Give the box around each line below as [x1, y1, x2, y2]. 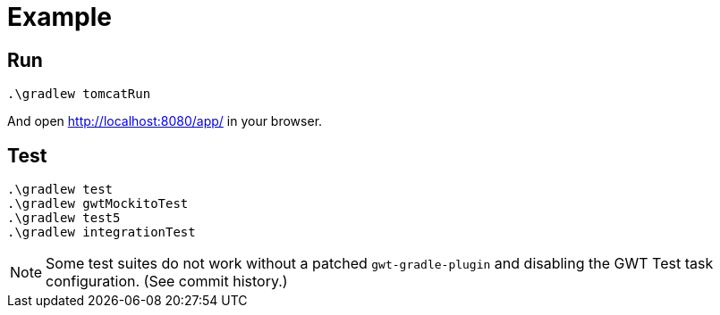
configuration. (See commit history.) [46, 272, 288, 291]
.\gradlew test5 [7, 211, 121, 226]
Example [7, 2, 112, 32]
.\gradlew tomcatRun [7, 87, 151, 102]
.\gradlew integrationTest [7, 225, 196, 240]
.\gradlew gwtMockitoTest [7, 196, 189, 211]
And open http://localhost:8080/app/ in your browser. [7, 113, 323, 129]
